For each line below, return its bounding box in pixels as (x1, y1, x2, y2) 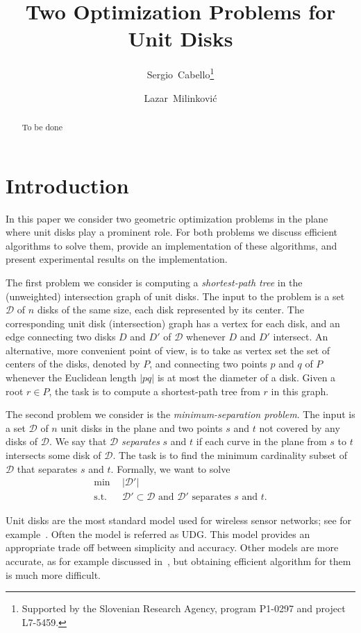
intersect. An (273, 329, 328, 344)
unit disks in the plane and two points (60, 420, 223, 435)
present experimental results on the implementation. (6, 252, 228, 266)
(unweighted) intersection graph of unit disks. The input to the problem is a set (6, 288, 345, 303)
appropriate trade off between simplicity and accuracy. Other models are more (6, 540, 339, 555)
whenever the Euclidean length (6, 370, 137, 385)
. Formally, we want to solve (110, 461, 230, 476)
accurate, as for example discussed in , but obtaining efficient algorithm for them (6, 554, 351, 569)
